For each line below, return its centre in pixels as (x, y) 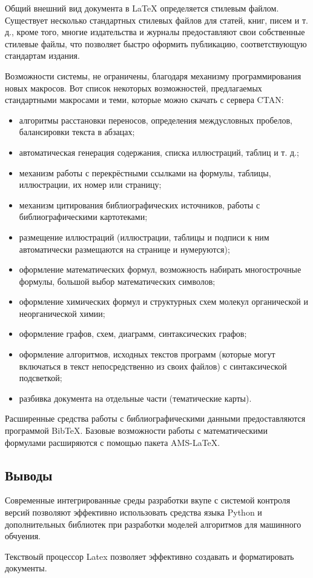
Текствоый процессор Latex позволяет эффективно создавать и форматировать (150, 556)
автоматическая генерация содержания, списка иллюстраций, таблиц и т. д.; (159, 152)
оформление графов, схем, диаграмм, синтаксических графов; (133, 334)
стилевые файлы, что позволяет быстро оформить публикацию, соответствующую (156, 43)
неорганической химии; (62, 313)
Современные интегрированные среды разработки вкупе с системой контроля (148, 500)
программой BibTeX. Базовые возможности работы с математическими (136, 430)
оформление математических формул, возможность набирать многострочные (160, 269)
